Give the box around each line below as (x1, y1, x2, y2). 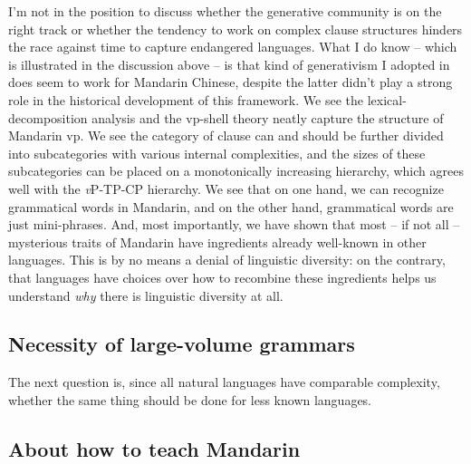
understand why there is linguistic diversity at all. (8, 285, 284, 304)
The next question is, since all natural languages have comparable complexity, (8, 372, 440, 391)
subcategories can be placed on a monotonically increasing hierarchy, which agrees (8, 161, 464, 180)
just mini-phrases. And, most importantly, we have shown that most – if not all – (8, 215, 460, 234)
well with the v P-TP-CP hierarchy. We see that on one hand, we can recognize (8, 179, 444, 198)
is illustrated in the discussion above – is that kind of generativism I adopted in (8, 54, 450, 73)
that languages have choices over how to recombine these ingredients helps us (8, 267, 437, 286)
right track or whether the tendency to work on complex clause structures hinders (8, 19, 463, 38)
